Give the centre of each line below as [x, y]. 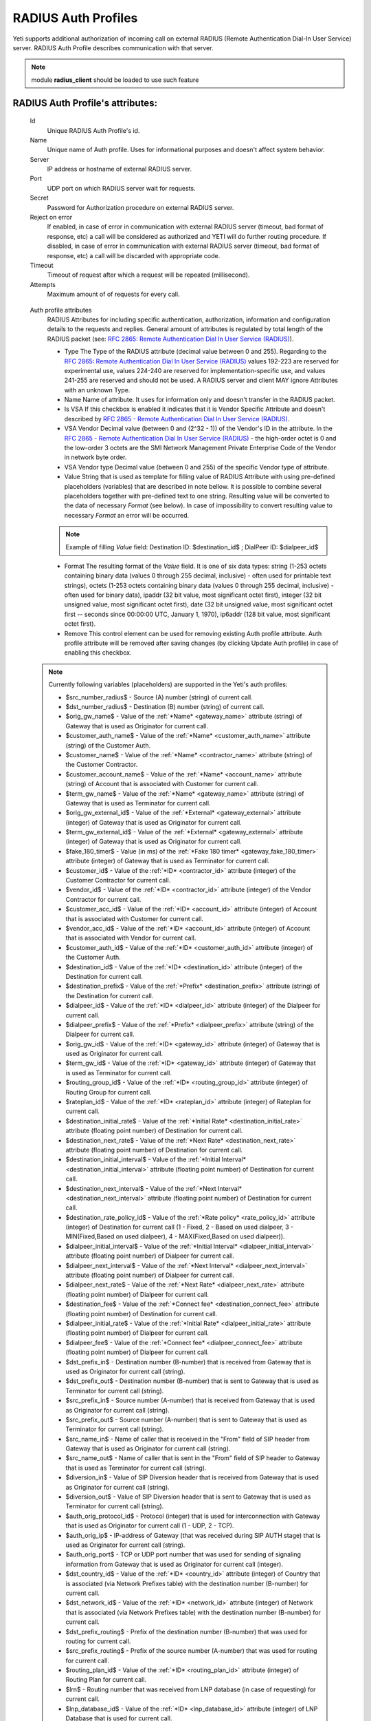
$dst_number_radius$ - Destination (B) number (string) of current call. [165, 707]
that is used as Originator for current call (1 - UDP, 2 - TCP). [150, 1525]
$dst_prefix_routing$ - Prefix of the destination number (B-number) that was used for [187, 1632]
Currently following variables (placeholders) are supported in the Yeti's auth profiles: [168, 684]
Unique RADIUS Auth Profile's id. [93, 130]
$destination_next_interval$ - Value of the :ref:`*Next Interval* [154, 1188]
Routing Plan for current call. [106, 1680]
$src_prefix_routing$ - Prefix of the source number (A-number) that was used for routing [191, 1651]
